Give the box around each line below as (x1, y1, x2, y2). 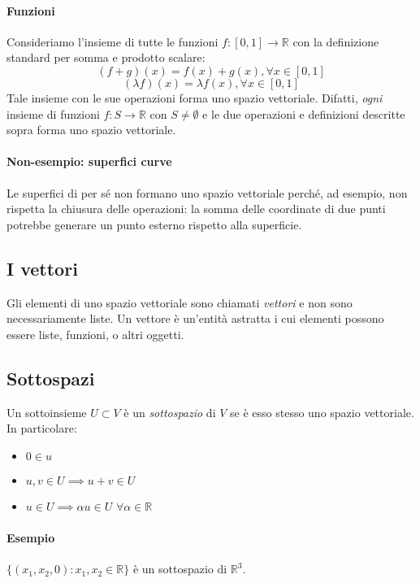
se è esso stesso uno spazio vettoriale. (230, 403, 414, 420)
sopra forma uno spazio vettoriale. (6, 121, 176, 138)
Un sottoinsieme (6, 403, 87, 420)
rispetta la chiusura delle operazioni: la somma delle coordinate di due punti (6, 200, 386, 217)
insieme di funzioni (6, 105, 100, 122)
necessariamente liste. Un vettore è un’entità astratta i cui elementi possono (6, 310, 384, 327)
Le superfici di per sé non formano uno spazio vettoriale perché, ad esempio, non (6, 184, 408, 201)
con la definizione (292, 33, 379, 50)
